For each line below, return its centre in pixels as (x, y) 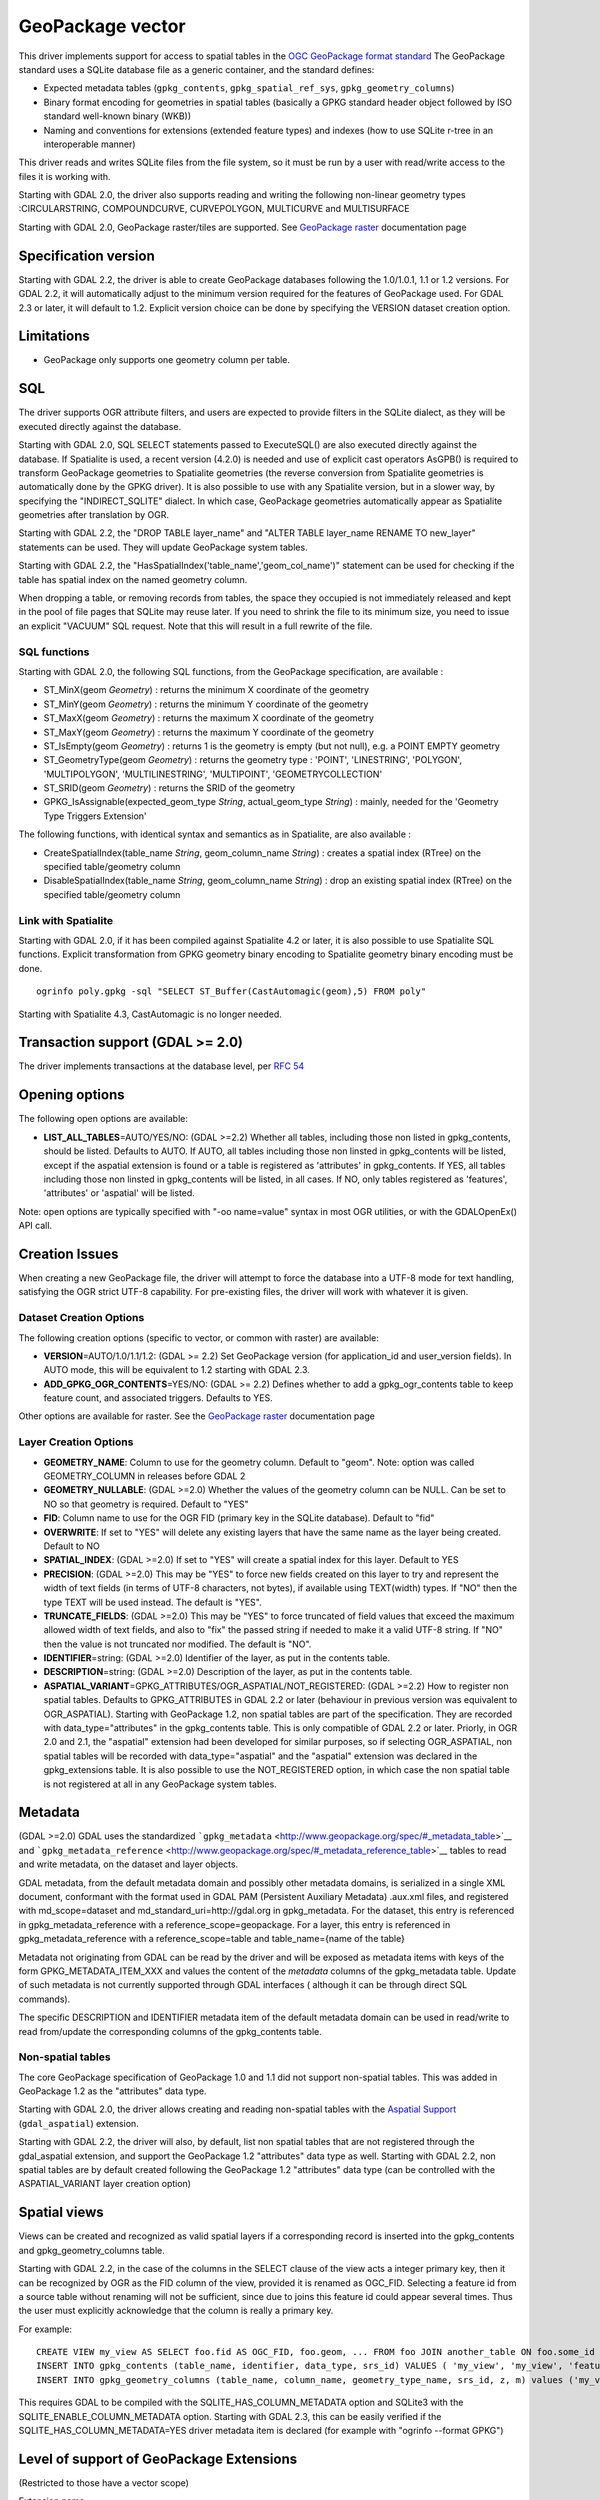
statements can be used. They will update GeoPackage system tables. (163, 547)
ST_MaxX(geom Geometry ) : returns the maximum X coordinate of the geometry (209, 718)
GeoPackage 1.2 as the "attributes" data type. (112, 2091)
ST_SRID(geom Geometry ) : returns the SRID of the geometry (169, 788)
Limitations (54, 336)
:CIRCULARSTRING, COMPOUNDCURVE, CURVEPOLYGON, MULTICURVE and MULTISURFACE (214, 209)
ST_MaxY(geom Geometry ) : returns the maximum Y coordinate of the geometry (209, 732)
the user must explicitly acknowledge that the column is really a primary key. (176, 2311)
